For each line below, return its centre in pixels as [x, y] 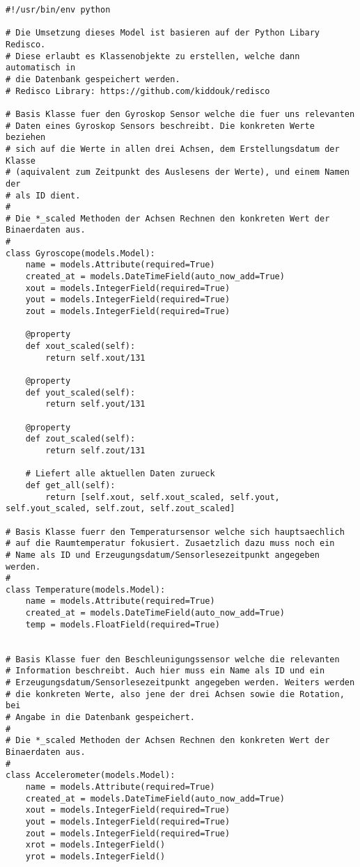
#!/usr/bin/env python [58, 10]
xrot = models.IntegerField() [95, 845]
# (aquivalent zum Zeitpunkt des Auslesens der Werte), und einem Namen [178, 172]
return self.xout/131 [95, 358]
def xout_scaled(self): [80, 346]
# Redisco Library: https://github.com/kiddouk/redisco [138, 91]
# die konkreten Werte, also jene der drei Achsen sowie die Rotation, [175, 694]
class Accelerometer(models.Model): [91, 775]
